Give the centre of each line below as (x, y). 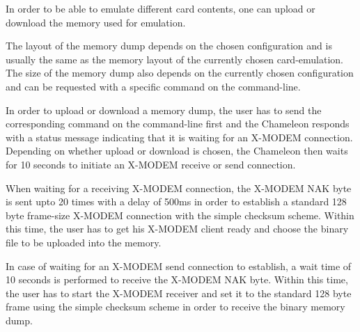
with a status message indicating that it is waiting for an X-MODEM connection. (179, 137)
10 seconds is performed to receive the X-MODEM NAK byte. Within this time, (177, 279)
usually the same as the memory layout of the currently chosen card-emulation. (174, 59)
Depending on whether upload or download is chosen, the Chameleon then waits (177, 151)
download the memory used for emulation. (96, 22)
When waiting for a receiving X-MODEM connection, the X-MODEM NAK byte (179, 188)
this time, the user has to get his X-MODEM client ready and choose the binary (177, 229)
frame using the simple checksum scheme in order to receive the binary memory (175, 307)
